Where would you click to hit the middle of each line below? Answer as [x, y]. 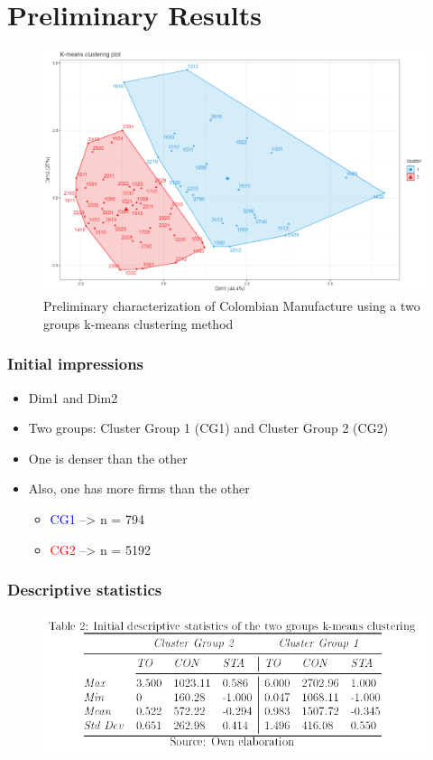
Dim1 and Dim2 [73, 397]
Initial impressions [76, 364]
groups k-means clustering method [138, 323]
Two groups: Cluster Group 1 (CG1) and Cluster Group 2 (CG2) [208, 428]
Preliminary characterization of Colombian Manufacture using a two [232, 306]
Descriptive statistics [85, 590]
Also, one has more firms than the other [139, 488]
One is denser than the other [108, 458]
